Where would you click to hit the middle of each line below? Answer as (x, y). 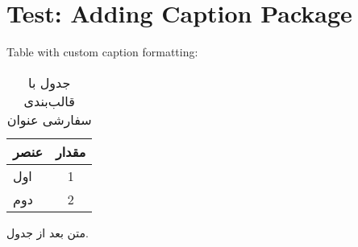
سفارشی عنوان (49, 119)
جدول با (50, 82)
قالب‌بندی (49, 101)
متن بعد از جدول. (48, 232)
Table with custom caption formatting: (102, 52)
